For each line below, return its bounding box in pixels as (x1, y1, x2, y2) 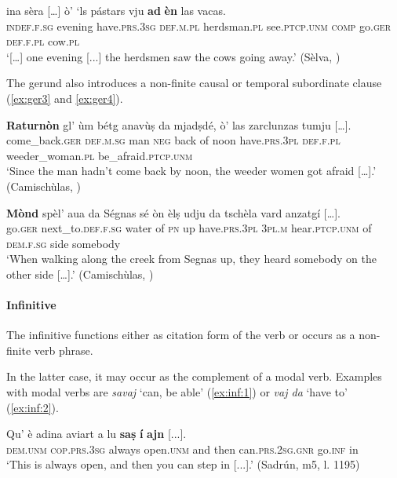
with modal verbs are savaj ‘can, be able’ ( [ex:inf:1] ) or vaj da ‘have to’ (6, 384, 348, 400)
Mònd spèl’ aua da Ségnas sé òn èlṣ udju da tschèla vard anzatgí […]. (6, 204, 341, 221)
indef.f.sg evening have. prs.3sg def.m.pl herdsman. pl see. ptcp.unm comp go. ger (6, 17, 392, 34)
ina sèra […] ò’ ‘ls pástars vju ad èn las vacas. (6, 2, 226, 18)
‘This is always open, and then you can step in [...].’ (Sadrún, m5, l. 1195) (6, 456, 360, 473)
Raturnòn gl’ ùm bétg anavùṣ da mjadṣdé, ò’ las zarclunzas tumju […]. (6, 116, 351, 133)
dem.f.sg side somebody (6, 235, 121, 251)
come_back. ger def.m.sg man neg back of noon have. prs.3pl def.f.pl (6, 132, 341, 148)
